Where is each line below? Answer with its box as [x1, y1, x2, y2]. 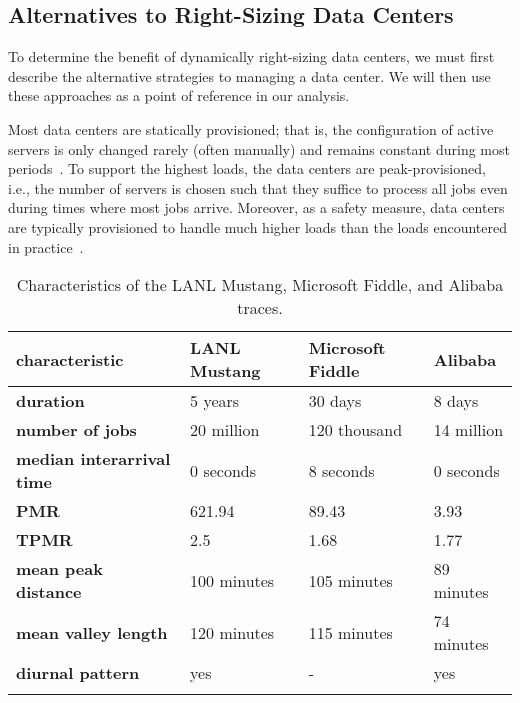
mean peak [16, 557, 103, 581]
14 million [433, 418, 504, 442]
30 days [308, 389, 362, 413]
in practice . [8, 236, 84, 257]
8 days [433, 389, 479, 413]
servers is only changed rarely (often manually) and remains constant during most [8, 138, 510, 159]
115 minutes [308, 620, 393, 644]
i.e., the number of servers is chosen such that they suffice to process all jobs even [8, 177, 508, 198]
